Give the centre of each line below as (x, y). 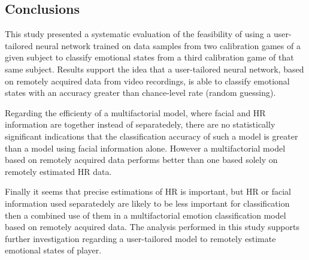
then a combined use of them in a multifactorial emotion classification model (146, 215)
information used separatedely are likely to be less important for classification (147, 203)
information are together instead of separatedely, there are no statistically (140, 124)
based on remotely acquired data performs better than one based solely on (141, 160)
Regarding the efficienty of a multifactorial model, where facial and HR (135, 112)
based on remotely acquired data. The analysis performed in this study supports (152, 227)
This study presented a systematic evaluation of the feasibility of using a (138, 34)
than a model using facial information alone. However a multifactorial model (145, 148)
